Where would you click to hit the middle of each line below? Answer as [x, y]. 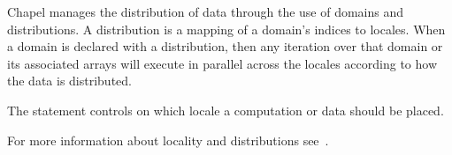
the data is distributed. [69, 81]
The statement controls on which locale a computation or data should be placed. [226, 110]
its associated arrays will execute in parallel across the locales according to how [222, 63]
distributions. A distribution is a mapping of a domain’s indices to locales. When [226, 29]
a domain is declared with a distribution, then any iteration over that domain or [225, 46]
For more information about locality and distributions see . [168, 140]
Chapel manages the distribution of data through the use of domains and [206, 11]
